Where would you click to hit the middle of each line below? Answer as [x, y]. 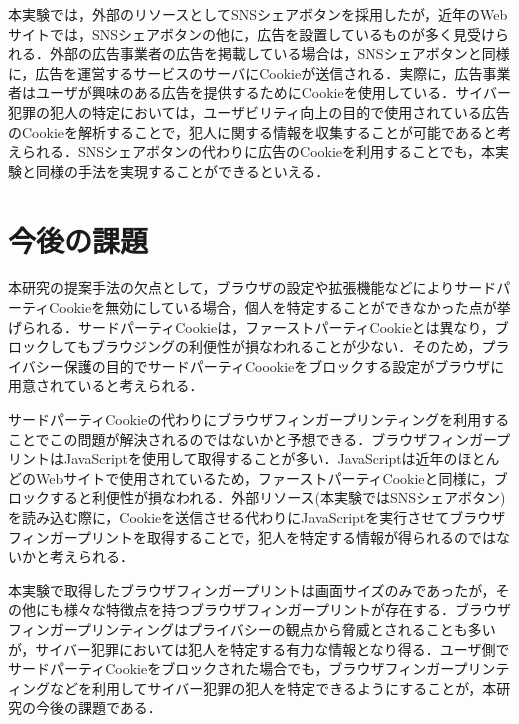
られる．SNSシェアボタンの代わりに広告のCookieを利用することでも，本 [258, 151]
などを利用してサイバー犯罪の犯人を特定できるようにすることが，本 [273, 687]
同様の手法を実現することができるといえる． [182, 170]
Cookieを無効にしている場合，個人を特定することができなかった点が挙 [280, 307]
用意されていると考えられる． [106, 385]
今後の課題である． [98, 707]
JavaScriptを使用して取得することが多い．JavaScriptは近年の [260, 458]
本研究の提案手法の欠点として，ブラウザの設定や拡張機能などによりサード [252, 287]
